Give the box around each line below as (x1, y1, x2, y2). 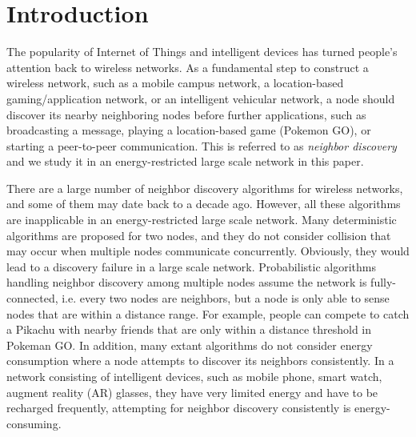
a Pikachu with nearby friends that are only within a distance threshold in (6, 321, 372, 338)
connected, (6, 290, 58, 307)
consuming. (6, 415, 62, 431)
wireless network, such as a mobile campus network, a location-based (6, 74, 344, 91)
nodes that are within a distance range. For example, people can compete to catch (6, 305, 410, 322)
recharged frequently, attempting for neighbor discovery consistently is (6, 399, 351, 416)
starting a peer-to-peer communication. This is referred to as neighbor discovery (6, 137, 397, 154)
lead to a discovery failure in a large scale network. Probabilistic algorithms (6, 258, 376, 275)
